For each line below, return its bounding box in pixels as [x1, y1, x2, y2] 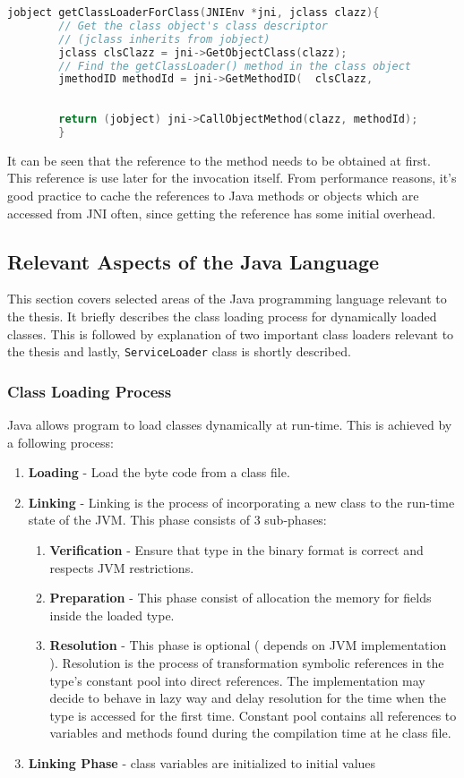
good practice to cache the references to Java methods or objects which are [7, 185, 419, 204]
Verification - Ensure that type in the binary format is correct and [49, 540, 424, 559]
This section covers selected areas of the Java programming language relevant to [7, 289, 447, 308]
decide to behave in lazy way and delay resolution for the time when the [49, 688, 446, 707]
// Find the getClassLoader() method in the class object [58, 59, 412, 73]
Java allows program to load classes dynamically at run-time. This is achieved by [7, 415, 452, 433]
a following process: [7, 432, 114, 451]
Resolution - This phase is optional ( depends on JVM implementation [49, 636, 447, 654]
